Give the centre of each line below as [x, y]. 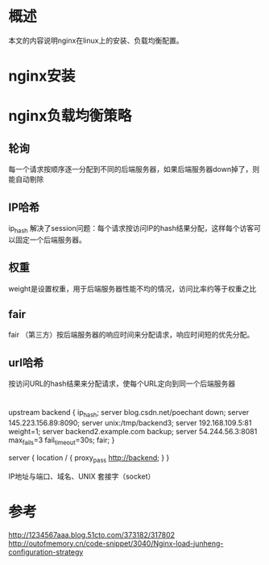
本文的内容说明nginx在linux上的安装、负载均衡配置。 [96, 40]
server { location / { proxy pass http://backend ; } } [89, 458]
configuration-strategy [46, 552]
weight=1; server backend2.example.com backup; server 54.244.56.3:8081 [133, 432]
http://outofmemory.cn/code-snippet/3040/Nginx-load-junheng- [116, 543]
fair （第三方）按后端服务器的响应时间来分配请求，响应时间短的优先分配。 [131, 335]
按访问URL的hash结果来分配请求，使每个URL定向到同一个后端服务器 [122, 383]
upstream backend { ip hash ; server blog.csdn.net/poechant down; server [129, 414]
